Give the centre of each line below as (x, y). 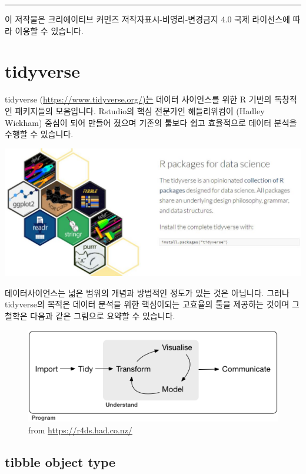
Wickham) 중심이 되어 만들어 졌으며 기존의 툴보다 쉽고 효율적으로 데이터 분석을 (151, 122)
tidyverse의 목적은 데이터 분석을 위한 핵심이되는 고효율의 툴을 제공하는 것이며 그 (152, 304)
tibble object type (60, 462)
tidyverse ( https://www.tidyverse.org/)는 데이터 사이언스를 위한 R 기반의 (138, 99)
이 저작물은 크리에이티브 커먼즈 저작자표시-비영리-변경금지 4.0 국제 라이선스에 (147, 19)
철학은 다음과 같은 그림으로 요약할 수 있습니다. (90, 316)
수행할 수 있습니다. (39, 134)
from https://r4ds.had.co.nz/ (80, 430)
